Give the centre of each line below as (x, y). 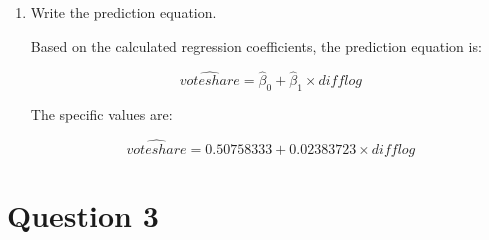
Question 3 (83, 215)
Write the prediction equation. (123, 12)
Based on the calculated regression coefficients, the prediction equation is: (256, 45)
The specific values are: (101, 114)
